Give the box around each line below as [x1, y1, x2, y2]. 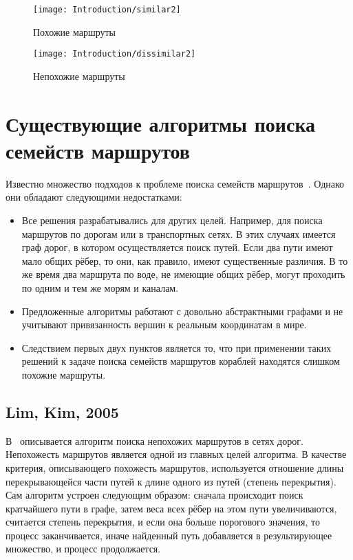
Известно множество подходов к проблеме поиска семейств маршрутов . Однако [6, 176, 345, 190]
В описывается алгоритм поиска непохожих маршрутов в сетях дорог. [6, 433, 303, 448]
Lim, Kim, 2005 [6, 401, 119, 422]
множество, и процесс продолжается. [6, 541, 161, 556]
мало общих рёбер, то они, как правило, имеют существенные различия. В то [21, 253, 348, 268]
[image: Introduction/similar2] [33, 5, 181, 14]
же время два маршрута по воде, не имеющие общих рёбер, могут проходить [21, 267, 345, 281]
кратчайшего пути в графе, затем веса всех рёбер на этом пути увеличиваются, [6, 501, 337, 515]
